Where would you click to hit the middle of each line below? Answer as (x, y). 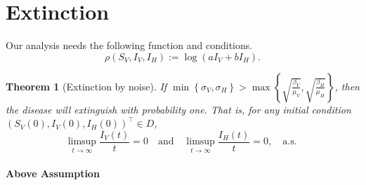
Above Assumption (53, 173)
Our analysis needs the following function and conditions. (129, 45)
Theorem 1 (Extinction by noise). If (86, 86)
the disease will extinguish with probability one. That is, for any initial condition (178, 109)
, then (347, 86)
